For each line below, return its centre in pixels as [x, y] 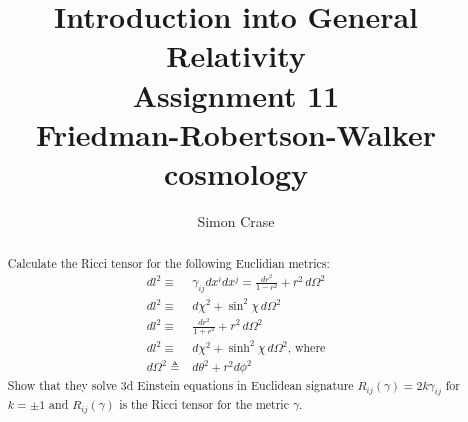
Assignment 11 [236, 94]
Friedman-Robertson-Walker [236, 133]
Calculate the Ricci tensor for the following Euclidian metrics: [168, 263]
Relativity [236, 55]
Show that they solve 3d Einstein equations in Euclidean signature [180, 384]
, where [306, 347]
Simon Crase [236, 220]
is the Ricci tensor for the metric [204, 403]
